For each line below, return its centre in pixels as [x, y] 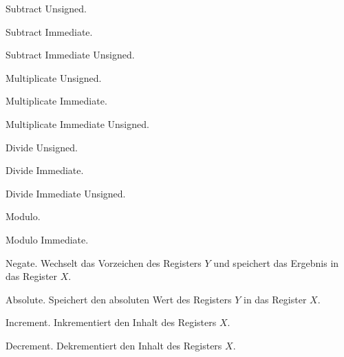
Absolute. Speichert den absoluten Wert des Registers [119, 299]
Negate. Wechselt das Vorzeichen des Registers [104, 262]
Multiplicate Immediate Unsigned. [77, 123]
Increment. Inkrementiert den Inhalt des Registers [111, 322]
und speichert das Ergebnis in [276, 262]
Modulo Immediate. [47, 239]
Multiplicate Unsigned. [54, 77]
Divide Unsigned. [42, 147]
